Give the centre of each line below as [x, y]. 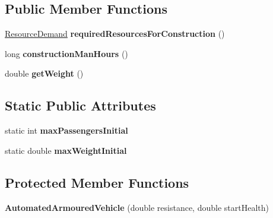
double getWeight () [44, 73]
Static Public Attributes [80, 105]
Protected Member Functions [97, 182]
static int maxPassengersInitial [66, 130]
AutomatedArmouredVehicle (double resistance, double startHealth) [137, 207]
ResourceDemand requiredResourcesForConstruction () [115, 34]
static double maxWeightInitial [66, 150]
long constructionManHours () [66, 53]
